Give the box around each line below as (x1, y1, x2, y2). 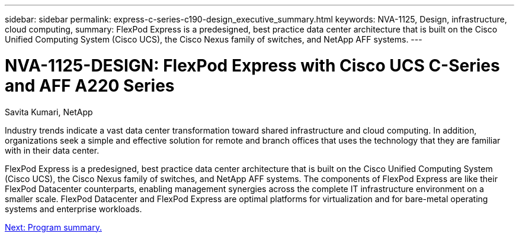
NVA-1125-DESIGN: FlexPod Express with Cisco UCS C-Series (5, 55, 500, 76)
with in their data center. (5, 145, 100, 155)
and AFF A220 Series (5, 75, 175, 96)
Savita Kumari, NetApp (5, 106, 93, 117)
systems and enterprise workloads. (5, 203, 142, 214)
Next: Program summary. (5, 222, 102, 232)
